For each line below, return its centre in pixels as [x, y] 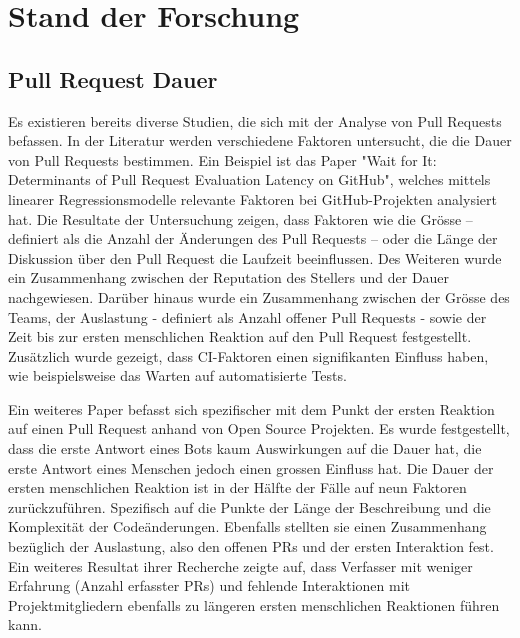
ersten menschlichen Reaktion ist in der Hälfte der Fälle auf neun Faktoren [237, 487]
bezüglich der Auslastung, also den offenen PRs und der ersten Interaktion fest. [251, 546]
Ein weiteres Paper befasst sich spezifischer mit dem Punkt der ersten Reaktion [251, 408]
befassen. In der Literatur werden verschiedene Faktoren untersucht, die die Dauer [260, 140]
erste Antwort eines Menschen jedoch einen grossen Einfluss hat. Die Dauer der [251, 467]
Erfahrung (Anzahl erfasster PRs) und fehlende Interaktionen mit [209, 585]
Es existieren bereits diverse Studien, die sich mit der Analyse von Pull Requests [255, 120]
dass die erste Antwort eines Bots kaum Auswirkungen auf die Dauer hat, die [245, 448]
